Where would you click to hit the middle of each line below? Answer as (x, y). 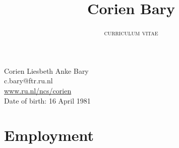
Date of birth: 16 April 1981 (47, 100)
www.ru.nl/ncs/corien (38, 90)
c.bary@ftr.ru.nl (28, 81)
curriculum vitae (131, 33)
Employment (49, 135)
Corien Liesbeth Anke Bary (46, 70)
